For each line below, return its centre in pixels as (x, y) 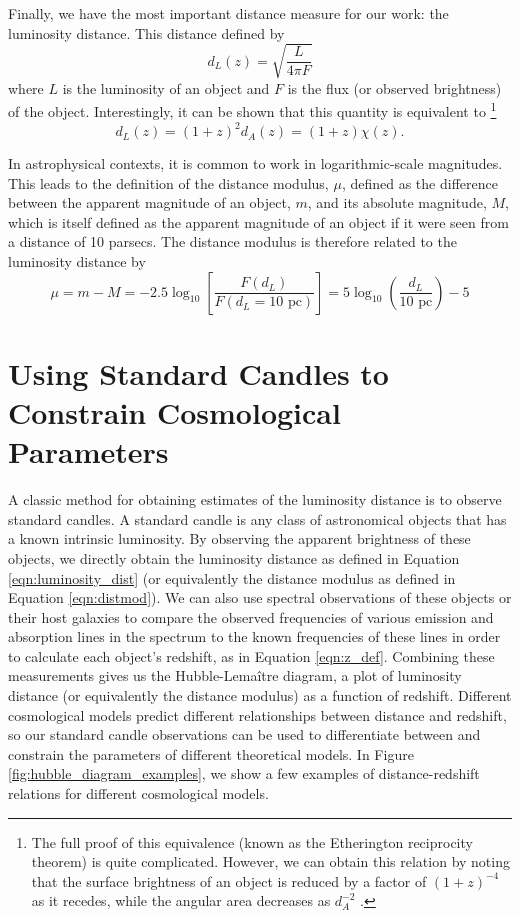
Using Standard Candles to (198, 372)
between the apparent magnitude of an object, (149, 202)
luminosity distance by (77, 261)
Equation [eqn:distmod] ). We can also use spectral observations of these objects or (260, 597)
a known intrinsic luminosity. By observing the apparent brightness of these (239, 538)
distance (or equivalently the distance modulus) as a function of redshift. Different (260, 695)
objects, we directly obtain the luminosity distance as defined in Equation (234, 557)
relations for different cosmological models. (138, 793)
